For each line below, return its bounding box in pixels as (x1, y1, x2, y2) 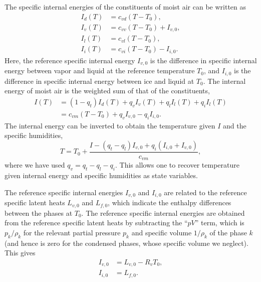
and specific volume (131, 227, 192, 237)
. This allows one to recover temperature (115, 160, 239, 170)
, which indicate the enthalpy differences (108, 197, 231, 208)
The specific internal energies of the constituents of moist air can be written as (5, 2, 246, 12)
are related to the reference (164, 187, 247, 197)
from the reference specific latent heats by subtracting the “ (5, 217, 188, 228)
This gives (5, 247, 36, 258)
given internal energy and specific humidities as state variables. (5, 170, 198, 181)
